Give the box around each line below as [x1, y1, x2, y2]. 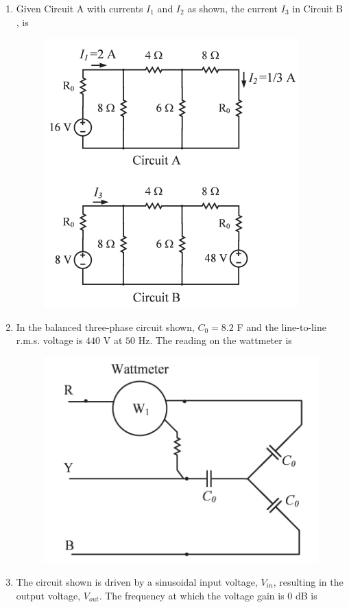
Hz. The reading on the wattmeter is [138, 333, 292, 347]
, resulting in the [273, 575, 344, 588]
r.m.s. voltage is [16, 333, 83, 347]
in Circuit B [292, 1, 343, 15]
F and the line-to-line [237, 319, 326, 334]
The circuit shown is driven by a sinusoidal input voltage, [16, 575, 258, 588]
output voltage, [16, 588, 81, 602]
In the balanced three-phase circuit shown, [16, 319, 195, 334]
